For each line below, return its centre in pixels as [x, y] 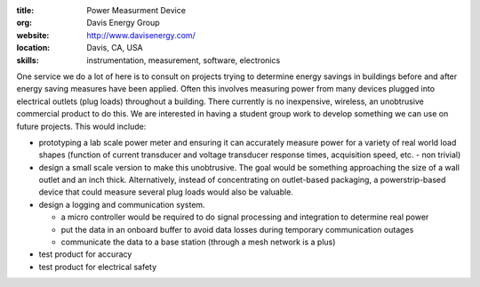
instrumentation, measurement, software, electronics [184, 60]
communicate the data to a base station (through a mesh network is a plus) [198, 242]
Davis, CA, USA [115, 48]
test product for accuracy [85, 254]
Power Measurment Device [136, 10]
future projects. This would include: [81, 126]
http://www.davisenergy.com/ [141, 35]
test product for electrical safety [98, 267]
